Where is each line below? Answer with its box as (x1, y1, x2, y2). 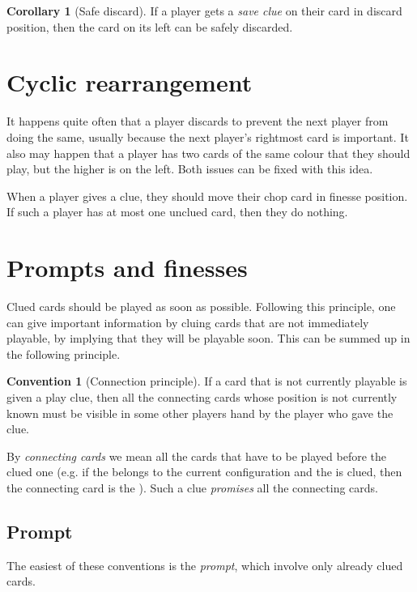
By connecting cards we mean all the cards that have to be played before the (6, 447, 386, 464)
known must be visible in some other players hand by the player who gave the (6, 404, 394, 421)
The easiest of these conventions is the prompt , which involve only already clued (6, 556, 403, 573)
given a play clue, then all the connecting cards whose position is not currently (6, 388, 398, 405)
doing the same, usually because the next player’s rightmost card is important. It (6, 128, 409, 145)
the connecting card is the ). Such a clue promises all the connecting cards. (6, 479, 378, 496)
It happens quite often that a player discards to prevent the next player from (6, 113, 389, 130)
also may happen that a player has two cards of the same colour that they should (6, 144, 411, 161)
